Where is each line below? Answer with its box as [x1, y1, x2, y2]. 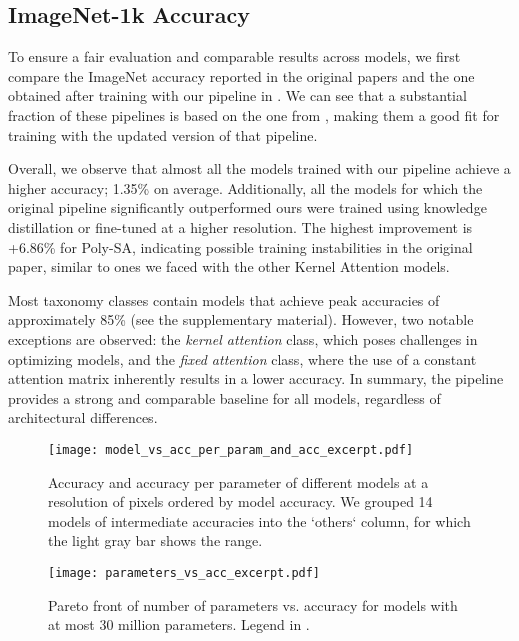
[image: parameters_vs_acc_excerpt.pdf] [48, 565, 321, 580]
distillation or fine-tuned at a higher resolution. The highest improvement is [8, 216, 473, 237]
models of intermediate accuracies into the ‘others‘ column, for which [48, 510, 471, 531]
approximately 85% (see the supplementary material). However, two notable [8, 309, 474, 330]
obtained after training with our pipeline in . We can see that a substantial [8, 85, 467, 106]
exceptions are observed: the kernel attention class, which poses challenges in [8, 328, 478, 349]
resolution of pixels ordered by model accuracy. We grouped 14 [48, 491, 433, 512]
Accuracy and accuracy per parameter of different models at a [48, 471, 429, 492]
